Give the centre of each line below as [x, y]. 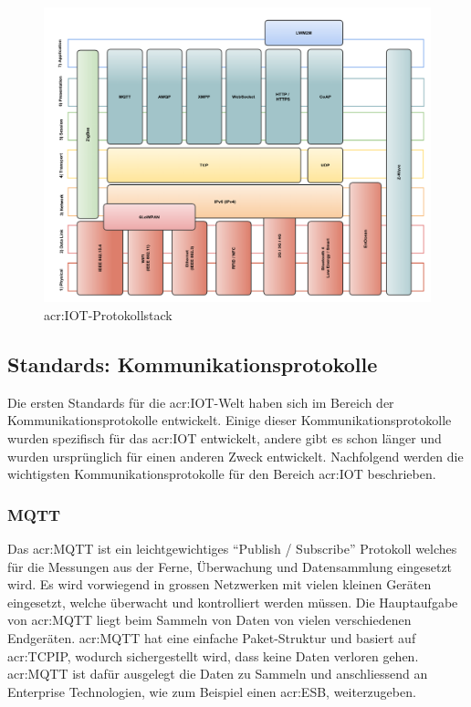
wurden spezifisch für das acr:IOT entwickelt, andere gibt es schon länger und [225, 437]
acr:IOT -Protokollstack [108, 314]
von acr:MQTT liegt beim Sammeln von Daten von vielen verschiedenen [209, 620]
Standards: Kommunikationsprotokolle [193, 364]
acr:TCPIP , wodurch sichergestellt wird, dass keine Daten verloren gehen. [213, 655]
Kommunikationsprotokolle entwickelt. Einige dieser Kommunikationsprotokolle [230, 420]
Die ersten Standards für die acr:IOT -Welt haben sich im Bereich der [201, 402]
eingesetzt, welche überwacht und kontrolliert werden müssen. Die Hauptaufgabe [233, 602]
